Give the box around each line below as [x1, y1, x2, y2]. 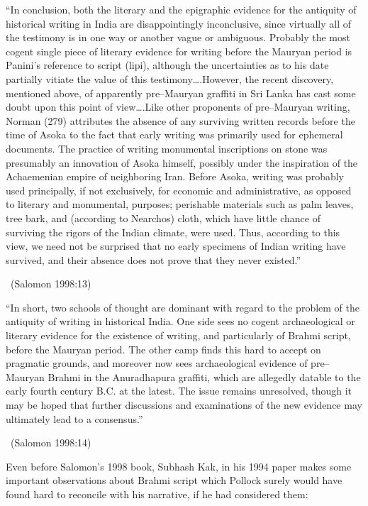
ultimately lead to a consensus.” [6, 411, 143, 426]
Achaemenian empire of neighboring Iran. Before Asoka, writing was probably [6, 169, 344, 184]
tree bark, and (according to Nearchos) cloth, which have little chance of [6, 210, 320, 225]
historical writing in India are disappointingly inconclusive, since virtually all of [6, 16, 352, 31]
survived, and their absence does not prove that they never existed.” [6, 252, 301, 267]
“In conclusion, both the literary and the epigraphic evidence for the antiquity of [6, 2, 357, 16]
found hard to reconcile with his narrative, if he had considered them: [6, 487, 308, 501]
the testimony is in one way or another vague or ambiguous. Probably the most [6, 30, 350, 45]
